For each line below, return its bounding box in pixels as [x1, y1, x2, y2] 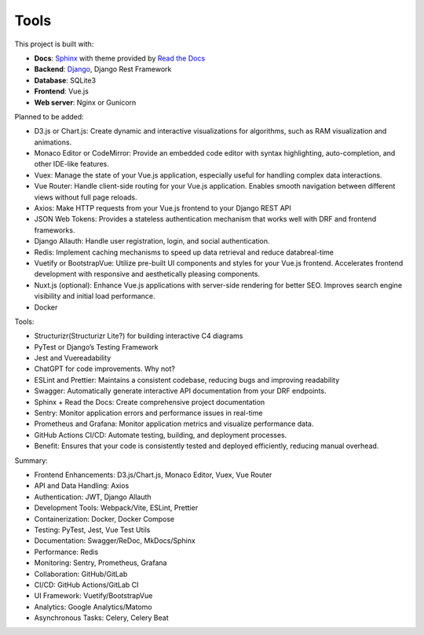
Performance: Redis [34, 547, 99, 556]
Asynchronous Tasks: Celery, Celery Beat [34, 613, 169, 622]
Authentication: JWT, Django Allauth [34, 492, 152, 501]
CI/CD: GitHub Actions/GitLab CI [34, 580, 139, 589]
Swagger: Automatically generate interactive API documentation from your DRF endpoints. [34, 386, 327, 396]
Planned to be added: [14, 112, 84, 121]
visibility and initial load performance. [34, 292, 156, 301]
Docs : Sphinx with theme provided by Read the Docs [34, 53, 206, 63]
